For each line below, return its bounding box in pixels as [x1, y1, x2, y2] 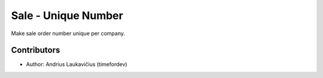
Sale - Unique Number [11, 9, 124, 22]
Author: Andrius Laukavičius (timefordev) [26, 61, 128, 68]
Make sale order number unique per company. [11, 30, 126, 37]
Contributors [11, 45, 60, 55]
